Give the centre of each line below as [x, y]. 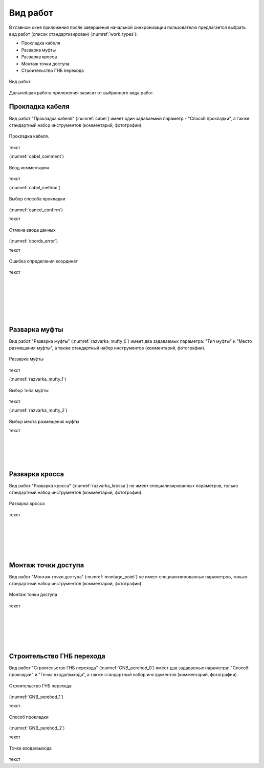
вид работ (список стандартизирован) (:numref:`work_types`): [73, 34]
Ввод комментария [29, 167]
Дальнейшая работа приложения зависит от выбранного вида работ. [81, 92]
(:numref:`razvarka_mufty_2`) [38, 410]
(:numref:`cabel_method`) [35, 188]
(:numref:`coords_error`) [33, 241]
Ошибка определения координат [44, 261]
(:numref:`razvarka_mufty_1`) [38, 379]
